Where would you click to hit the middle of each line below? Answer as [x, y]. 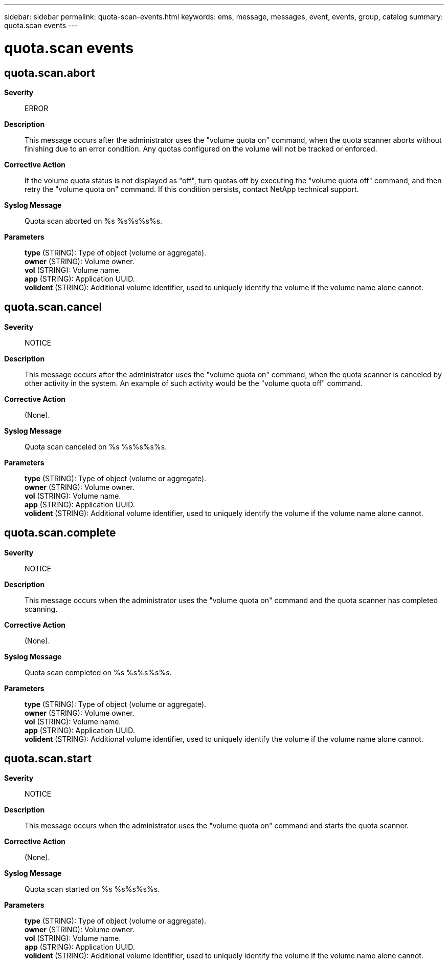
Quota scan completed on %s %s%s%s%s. [98, 672]
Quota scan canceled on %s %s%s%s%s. [96, 446]
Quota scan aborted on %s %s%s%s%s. [94, 221]
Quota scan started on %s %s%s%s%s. [92, 889]
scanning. [41, 609]
